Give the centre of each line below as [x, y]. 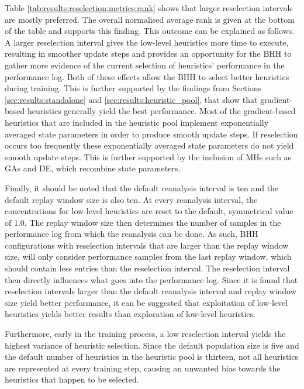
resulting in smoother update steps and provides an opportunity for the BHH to [148, 54]
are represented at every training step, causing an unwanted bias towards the [143, 368]
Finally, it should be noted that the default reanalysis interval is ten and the [142, 187]
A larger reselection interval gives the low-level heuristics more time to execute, [147, 42]
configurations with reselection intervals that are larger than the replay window [147, 245]
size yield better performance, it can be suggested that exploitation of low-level [146, 302]
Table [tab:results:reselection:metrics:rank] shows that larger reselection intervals [149, 8]
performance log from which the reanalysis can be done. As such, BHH [132, 234]
